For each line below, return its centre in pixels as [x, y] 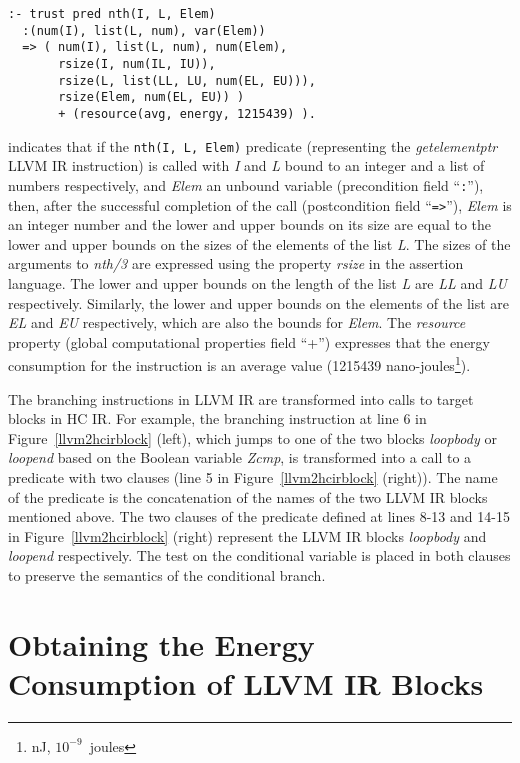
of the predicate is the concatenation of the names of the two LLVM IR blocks [248, 496]
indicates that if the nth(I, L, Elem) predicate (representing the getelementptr [253, 145]
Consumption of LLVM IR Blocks [246, 682]
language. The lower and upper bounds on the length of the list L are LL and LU [257, 282]
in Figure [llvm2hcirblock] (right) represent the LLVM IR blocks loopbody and [247, 535]
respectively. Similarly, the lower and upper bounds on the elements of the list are [259, 302]
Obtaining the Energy [161, 643]
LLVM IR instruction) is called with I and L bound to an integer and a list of [246, 165]
